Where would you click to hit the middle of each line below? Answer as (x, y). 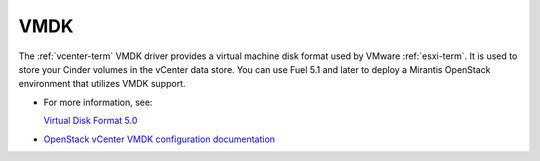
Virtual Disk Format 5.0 (90, 121)
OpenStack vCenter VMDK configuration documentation (159, 139)
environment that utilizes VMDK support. (102, 84)
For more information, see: (98, 102)
